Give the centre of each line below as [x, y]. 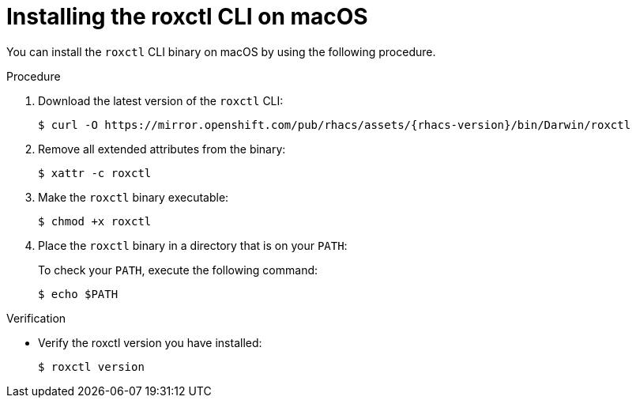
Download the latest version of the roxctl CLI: [161, 100]
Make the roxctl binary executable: [134, 197]
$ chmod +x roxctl [95, 221]
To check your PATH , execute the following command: [178, 270]
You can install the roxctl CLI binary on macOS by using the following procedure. [221, 51]
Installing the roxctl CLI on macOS [187, 17]
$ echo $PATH [78, 294]
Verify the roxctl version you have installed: [150, 342]
